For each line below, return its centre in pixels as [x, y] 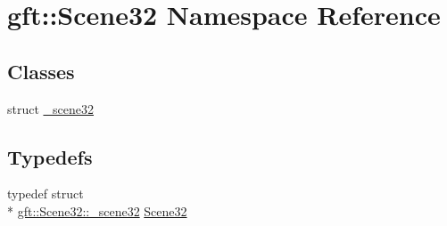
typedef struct [46, 194]
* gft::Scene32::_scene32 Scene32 [97, 210]
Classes [41, 71]
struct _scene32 [51, 108]
